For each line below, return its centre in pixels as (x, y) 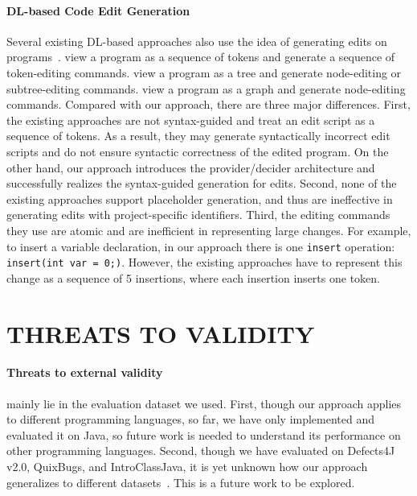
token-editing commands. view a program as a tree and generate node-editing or (204, 72)
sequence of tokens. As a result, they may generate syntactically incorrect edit (198, 136)
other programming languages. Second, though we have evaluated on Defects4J (201, 451)
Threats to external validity (85, 372)
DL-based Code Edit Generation (98, 10)
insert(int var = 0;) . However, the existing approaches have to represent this (204, 262)
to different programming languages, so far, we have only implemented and (191, 419)
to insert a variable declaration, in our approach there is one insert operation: (201, 246)
